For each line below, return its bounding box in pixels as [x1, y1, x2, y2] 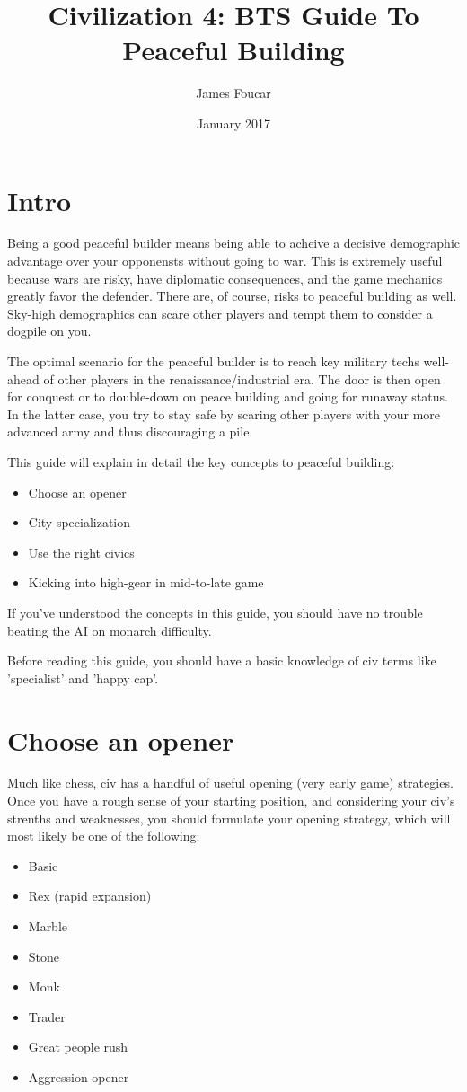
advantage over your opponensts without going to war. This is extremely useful [7, 251, 443, 270]
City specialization [28, 513, 131, 532]
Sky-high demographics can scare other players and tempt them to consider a [7, 304, 433, 322]
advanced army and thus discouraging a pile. [7, 422, 253, 441]
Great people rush [28, 1037, 128, 1056]
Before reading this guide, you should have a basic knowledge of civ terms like [7, 651, 436, 670]
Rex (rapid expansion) [28, 886, 152, 905]
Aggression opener [28, 1067, 129, 1086]
